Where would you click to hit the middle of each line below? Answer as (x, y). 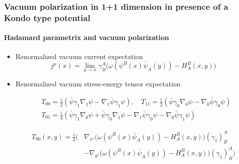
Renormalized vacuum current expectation (79, 56)
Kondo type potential (47, 17)
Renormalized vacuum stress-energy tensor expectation (98, 84)
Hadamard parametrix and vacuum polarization (87, 37)
